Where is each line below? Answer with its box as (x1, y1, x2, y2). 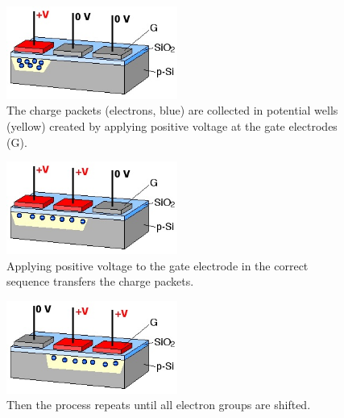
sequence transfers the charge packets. (6, 273, 194, 290)
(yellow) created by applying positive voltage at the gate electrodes (6, 118, 338, 135)
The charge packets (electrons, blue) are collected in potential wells (6, 102, 338, 119)
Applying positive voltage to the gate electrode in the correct (6, 257, 309, 274)
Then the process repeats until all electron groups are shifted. (6, 396, 311, 413)
